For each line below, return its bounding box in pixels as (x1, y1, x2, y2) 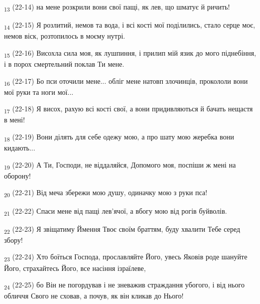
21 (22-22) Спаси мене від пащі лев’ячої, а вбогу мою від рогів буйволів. (4, 205, 227, 217)
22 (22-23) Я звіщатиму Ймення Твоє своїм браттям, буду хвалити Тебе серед (4, 223, 240, 235)
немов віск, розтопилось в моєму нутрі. (4, 31, 125, 41)
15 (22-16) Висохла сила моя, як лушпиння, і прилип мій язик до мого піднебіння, (4, 47, 256, 59)
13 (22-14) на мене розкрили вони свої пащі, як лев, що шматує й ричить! (4, 2, 230, 13)
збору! (4, 234, 23, 245)
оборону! (4, 170, 31, 181)
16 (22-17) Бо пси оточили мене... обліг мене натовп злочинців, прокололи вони (4, 75, 248, 87)
